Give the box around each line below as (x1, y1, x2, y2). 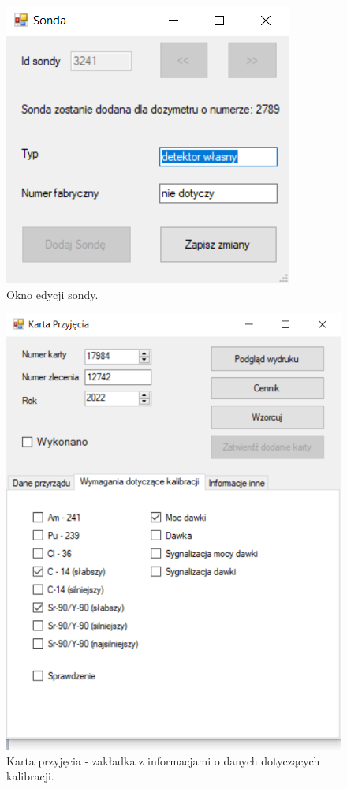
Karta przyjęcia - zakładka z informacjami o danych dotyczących (6, 752, 320, 768)
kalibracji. (6, 768, 54, 784)
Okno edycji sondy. (6, 286, 99, 302)
